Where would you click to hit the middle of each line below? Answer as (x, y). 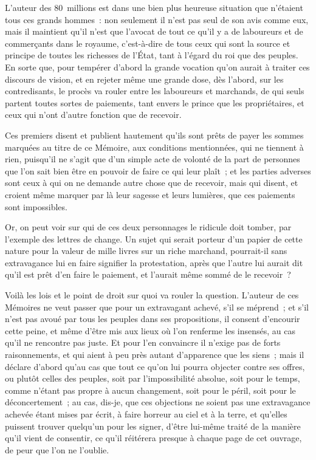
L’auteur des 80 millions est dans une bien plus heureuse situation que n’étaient (154, 7)
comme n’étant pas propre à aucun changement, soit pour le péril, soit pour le (150, 390)
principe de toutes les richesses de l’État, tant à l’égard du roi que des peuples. (152, 55)
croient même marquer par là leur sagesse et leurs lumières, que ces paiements (150, 194)
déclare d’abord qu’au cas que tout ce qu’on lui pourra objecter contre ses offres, (155, 366)
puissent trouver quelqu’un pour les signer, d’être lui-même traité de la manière (153, 426)
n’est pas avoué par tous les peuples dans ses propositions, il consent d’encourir (153, 319)
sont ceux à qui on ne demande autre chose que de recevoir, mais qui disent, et (152, 183)
